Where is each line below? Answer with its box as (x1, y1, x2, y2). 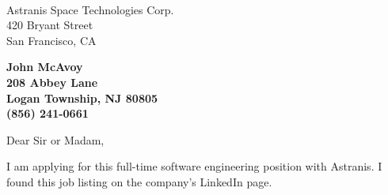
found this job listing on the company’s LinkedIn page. (6, 173, 272, 189)
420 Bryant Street (6, 17, 93, 33)
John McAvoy (6, 58, 83, 75)
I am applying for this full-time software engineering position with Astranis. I (6, 158, 382, 174)
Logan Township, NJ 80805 (6, 89, 158, 106)
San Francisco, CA (6, 32, 97, 48)
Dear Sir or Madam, (6, 131, 105, 148)
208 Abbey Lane (6, 73, 98, 90)
